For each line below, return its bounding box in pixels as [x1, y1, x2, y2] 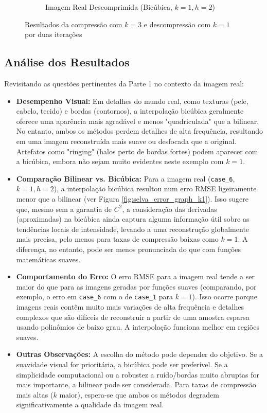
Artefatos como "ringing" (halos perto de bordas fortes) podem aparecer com [16, 146, 258, 156]
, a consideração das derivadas [122, 203, 217, 214]
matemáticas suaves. [16, 254, 81, 264]
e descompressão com [144, 19, 211, 29]
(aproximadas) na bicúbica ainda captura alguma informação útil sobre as [16, 213, 250, 224]
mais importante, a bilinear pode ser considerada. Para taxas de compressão [16, 379, 256, 390]
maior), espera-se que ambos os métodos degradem [59, 389, 219, 400]
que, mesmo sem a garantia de [16, 203, 112, 214]
